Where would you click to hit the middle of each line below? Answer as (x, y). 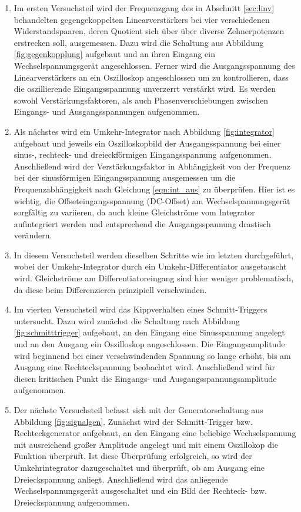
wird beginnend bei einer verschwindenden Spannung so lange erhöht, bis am (152, 355)
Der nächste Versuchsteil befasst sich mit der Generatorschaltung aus (138, 410)
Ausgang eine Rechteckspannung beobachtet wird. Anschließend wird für (145, 367)
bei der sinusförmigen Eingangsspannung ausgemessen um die (125, 177)
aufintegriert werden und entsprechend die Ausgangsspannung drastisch (142, 223)
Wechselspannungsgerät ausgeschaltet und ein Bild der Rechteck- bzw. (140, 491)
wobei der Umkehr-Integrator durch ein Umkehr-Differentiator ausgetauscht (150, 266)
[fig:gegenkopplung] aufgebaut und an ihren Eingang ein (114, 54)
